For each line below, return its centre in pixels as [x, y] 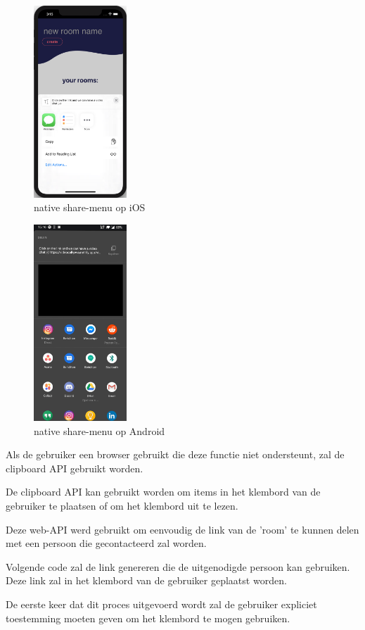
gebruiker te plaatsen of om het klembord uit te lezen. [122, 505]
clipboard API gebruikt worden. [75, 468]
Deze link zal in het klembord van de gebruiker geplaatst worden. [146, 580]
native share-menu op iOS [90, 207]
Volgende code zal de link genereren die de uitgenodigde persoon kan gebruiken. [178, 566]
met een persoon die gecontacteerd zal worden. [106, 543]
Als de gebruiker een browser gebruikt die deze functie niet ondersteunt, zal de [175, 454]
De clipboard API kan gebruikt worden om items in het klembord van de [163, 492]
